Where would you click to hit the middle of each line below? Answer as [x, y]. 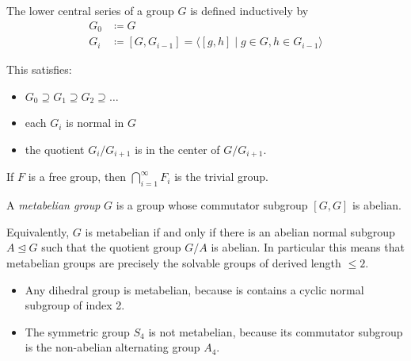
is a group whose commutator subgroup [212, 205]
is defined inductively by [249, 10]
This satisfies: [39, 69]
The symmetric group [77, 331]
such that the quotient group [111, 247]
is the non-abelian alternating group [112, 347]
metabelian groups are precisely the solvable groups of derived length [174, 262]
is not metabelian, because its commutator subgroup [276, 331]
